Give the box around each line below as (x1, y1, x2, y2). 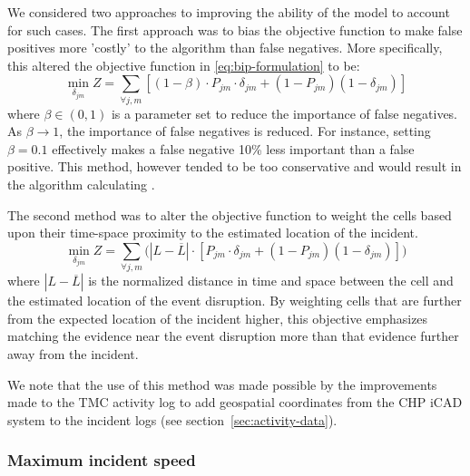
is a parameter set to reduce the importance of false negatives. (111, 103, 458, 122)
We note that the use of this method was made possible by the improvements (7, 374, 437, 393)
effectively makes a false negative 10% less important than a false (52, 139, 415, 158)
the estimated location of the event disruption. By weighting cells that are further (7, 291, 462, 310)
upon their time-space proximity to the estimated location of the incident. (7, 223, 418, 242)
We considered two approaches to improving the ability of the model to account (7, 3, 450, 21)
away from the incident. (7, 344, 139, 363)
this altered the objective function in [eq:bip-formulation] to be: (7, 55, 360, 74)
